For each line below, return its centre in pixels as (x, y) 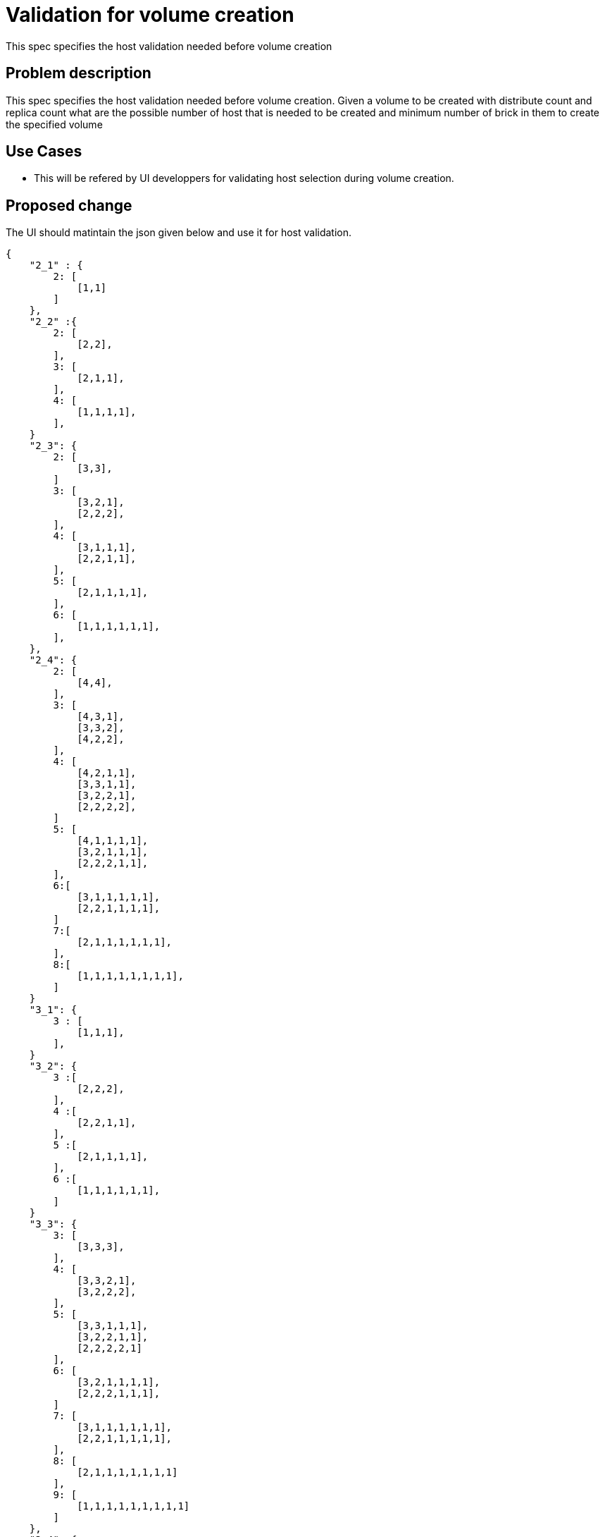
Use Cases (44, 152)
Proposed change (69, 205)
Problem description (79, 73)
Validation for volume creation (150, 15)
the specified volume (54, 124)
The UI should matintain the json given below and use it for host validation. (179, 233)
